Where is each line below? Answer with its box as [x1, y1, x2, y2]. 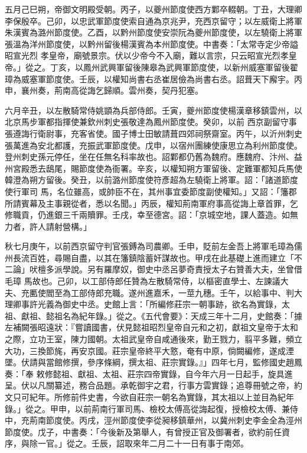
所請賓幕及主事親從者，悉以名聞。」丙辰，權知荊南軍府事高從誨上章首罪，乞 [5, 197, 298, 209]
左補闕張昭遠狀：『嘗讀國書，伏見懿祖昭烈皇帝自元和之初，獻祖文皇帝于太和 [5, 321, 298, 333]
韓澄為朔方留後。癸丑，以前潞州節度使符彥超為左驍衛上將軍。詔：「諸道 [5, 174, 282, 186]
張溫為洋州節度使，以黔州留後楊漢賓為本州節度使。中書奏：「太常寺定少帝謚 [5, 37, 298, 50]
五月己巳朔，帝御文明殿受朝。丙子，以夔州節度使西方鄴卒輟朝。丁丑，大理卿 [5, 3, 302, 15]
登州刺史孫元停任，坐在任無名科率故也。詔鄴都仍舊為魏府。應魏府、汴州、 [5, 150, 294, 163]
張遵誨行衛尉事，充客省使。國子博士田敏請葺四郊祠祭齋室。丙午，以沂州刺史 [5, 127, 302, 139]
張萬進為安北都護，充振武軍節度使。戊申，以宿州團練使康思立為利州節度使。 [5, 139, 302, 151]
